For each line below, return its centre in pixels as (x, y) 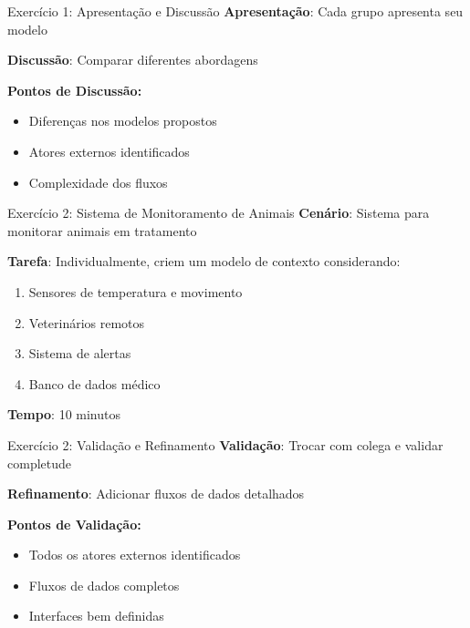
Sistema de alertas (80, 353)
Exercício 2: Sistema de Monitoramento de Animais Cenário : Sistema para (219, 213)
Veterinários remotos (87, 322)
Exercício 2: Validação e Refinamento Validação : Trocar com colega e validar (225, 444)
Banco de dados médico (94, 383)
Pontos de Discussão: (75, 90)
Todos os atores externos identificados (135, 555)
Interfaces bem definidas (96, 616)
